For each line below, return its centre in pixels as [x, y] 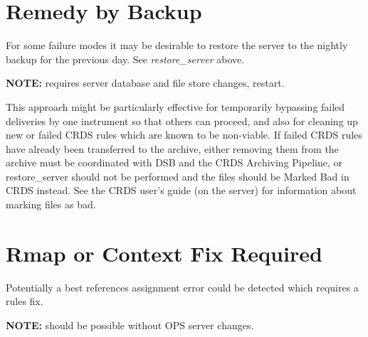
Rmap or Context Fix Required [164, 253]
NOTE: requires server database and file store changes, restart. [145, 83]
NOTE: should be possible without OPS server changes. [130, 325]
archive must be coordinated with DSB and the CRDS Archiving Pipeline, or [174, 162]
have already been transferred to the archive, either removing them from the [172, 148]
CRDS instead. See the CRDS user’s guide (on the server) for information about [181, 190]
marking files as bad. [51, 204]
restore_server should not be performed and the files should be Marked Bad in [178, 176]
